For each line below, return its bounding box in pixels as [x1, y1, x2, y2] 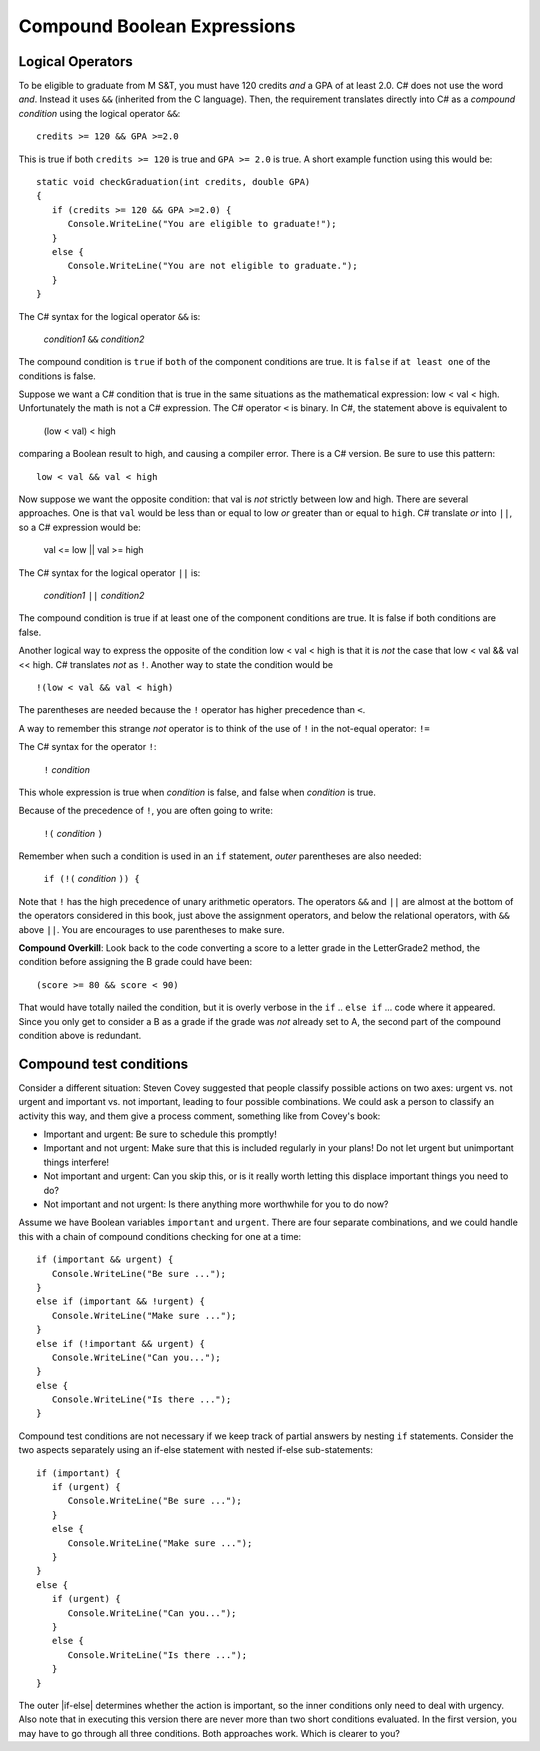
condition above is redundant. [18, 1029, 142, 1041]
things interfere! [43, 1156, 110, 1168]
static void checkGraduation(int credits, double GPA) [36, 176, 311, 188]
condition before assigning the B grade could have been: [18, 956, 253, 968]
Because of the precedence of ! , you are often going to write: [18, 805, 274, 817]
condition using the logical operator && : [18, 107, 181, 119]
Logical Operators [18, 53, 134, 70]
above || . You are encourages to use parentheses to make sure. [18, 923, 285, 935]
